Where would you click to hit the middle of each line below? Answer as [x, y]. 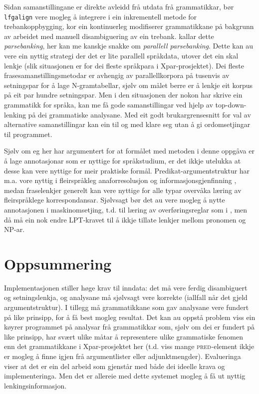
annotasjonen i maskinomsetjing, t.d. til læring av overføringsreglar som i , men [126, 209]
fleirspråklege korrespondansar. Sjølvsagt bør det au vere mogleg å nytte [115, 200]
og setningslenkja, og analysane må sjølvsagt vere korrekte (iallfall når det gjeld [126, 297]
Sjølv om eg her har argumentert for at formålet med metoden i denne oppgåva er [129, 151]
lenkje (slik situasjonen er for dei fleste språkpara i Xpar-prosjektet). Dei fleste [124, 65]
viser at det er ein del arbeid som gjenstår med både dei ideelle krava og [115, 366]
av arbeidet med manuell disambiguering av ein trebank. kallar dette [109, 36]
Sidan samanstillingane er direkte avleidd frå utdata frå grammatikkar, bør [119, 6]
